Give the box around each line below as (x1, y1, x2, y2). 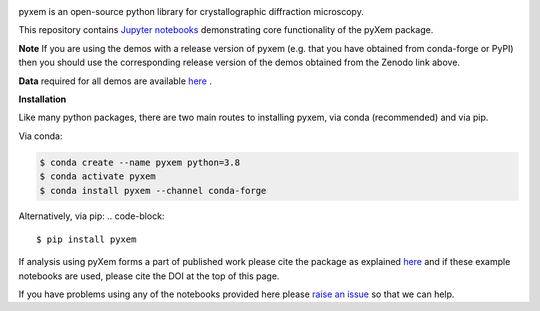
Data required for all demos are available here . (18, 75, 212, 87)
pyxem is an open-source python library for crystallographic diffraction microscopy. (18, 6, 364, 17)
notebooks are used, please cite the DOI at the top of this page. (18, 270, 280, 282)
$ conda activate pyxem (39, 171, 157, 182)
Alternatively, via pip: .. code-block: (18, 210, 165, 222)
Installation (18, 93, 67, 105)
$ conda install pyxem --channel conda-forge (39, 185, 267, 196)
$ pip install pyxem (36, 233, 137, 245)
